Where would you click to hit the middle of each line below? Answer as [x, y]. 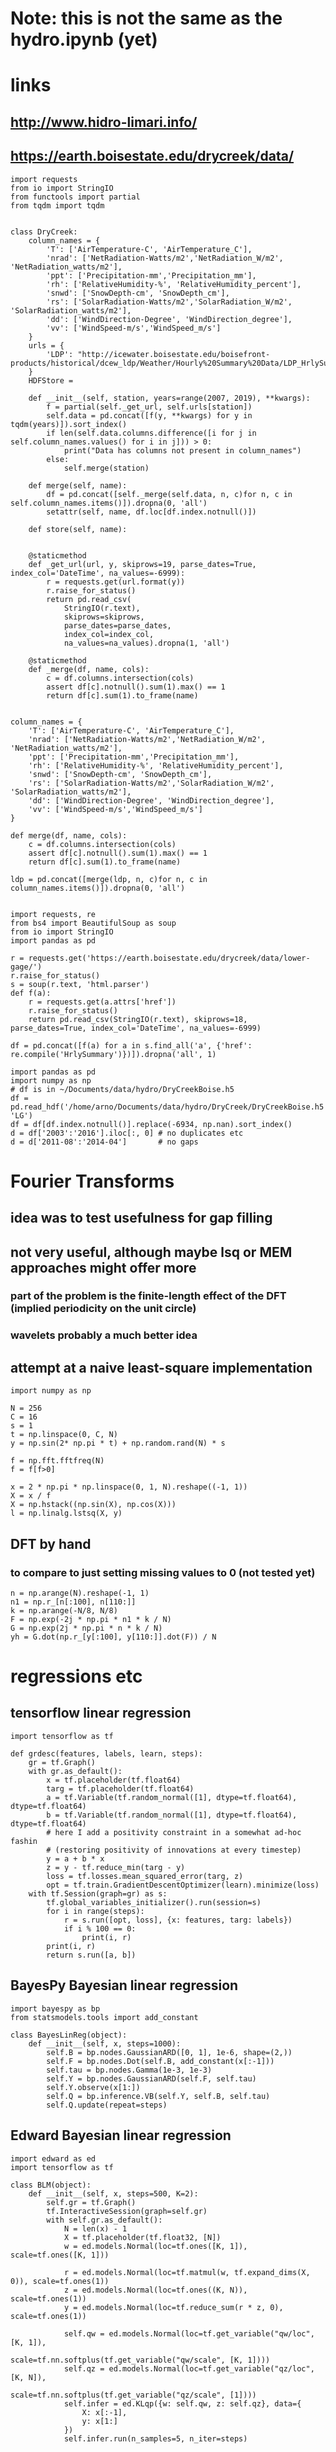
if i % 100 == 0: [100, 1928]
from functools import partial [75, 197]
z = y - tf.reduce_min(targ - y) [116, 1867]
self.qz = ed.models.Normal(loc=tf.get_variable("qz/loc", [189, 2368]
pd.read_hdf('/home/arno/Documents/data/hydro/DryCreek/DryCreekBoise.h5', [171, 1107]
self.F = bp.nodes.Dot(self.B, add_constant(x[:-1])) [160, 2061]
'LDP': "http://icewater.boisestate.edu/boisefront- [158, 354]
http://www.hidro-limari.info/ [104, 122]
